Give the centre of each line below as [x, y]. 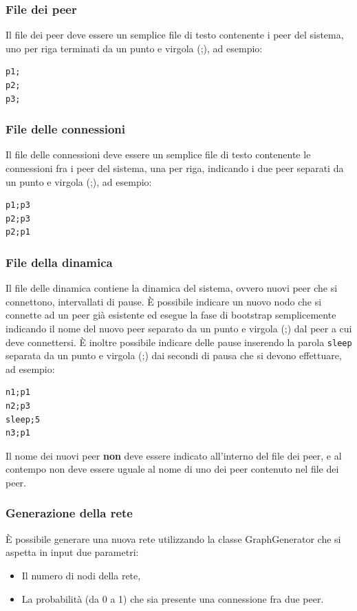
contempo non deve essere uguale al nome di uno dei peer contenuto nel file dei [172, 469]
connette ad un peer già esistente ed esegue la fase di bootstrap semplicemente [171, 315]
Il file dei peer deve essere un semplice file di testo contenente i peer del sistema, [175, 35]
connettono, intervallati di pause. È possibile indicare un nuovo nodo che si [164, 301]
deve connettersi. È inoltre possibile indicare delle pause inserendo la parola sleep [179, 342]
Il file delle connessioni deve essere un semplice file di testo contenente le [158, 154]
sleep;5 [23, 419]
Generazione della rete [69, 513]
